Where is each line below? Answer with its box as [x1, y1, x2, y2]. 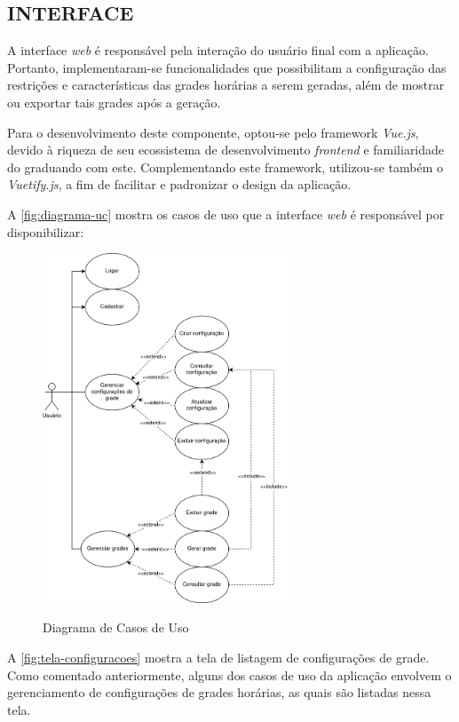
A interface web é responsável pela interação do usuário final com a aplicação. [7, 41, 429, 60]
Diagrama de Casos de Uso [43, 618, 189, 637]
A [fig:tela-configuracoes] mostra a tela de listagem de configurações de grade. [7, 647, 430, 666]
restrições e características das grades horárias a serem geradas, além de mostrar [7, 75, 445, 94]
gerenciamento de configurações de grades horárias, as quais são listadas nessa [7, 683, 431, 702]
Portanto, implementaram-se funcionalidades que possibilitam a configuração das [7, 58, 447, 76]
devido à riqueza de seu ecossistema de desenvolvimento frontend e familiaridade [7, 140, 445, 159]
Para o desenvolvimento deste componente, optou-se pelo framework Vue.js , [7, 123, 419, 141]
